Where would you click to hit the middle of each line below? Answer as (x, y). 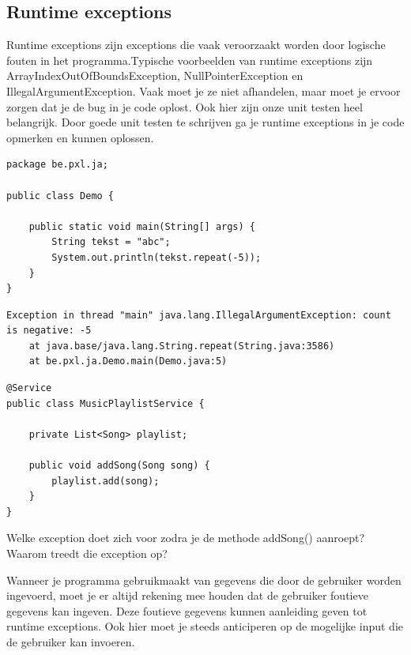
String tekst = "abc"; (111, 242)
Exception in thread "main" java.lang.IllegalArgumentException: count (199, 315)
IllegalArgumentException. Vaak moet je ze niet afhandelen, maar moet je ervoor (204, 90)
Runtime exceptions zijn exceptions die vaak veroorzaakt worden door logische (196, 45)
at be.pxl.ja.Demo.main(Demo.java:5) (128, 361)
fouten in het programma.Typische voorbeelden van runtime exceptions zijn (190, 60)
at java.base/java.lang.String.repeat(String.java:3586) (182, 346)
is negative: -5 (49, 331)
